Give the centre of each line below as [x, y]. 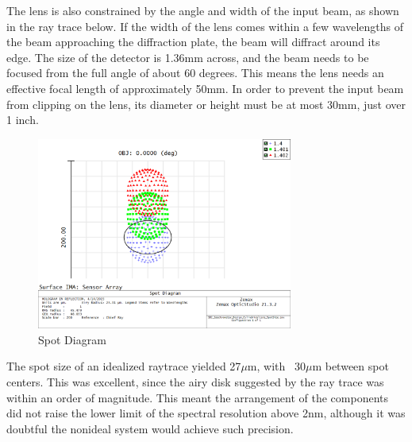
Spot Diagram [72, 339]
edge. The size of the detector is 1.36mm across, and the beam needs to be [188, 57]
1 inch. [23, 120]
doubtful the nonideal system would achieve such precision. [150, 428]
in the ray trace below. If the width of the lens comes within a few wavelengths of [205, 26]
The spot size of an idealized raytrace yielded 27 [124, 366]
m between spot [350, 366]
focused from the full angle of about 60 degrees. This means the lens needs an [195, 73]
